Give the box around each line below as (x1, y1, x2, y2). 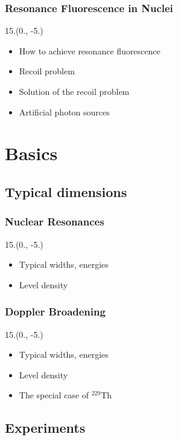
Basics (5, 141, 58, 166)
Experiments (5, 418, 86, 437)
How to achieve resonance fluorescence (19, 44, 161, 57)
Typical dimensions (5, 182, 127, 201)
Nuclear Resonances (5, 214, 104, 229)
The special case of (19, 389, 89, 401)
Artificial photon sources (19, 105, 110, 118)
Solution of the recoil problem (19, 85, 130, 97)
